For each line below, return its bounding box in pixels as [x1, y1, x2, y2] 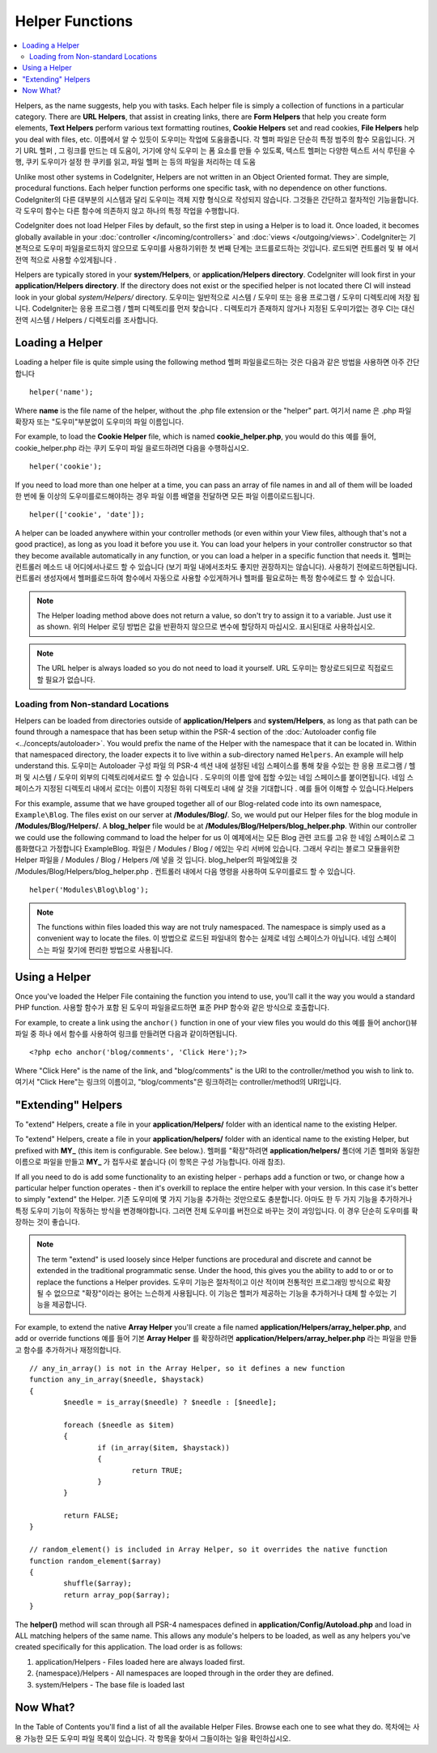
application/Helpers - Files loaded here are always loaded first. [35, 1657, 245, 1666]
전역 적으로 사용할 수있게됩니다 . [15, 255, 117, 265]
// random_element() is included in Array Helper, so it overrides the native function [29, 1545, 388, 1554]
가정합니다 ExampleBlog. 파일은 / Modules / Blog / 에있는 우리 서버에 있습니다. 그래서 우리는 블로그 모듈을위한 [49, 844, 401, 854]
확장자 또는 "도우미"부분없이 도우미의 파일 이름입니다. [15, 417, 185, 427]
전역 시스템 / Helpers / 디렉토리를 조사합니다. [15, 315, 159, 325]
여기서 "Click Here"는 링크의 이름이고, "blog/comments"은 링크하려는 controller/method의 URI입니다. [15, 1077, 342, 1087]
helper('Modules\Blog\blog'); [29, 885, 150, 894]
